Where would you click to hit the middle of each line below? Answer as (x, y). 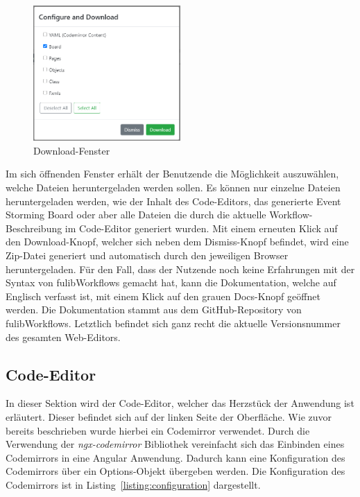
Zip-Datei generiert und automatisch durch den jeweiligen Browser (147, 255)
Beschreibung (34, 228)
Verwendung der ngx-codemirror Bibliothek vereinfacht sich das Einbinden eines (175, 444)
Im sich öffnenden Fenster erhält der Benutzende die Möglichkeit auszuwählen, (172, 174)
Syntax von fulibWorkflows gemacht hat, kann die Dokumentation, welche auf (171, 282)
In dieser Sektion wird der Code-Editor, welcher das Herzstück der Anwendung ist (180, 403)
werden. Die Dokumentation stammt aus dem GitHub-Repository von (154, 309)
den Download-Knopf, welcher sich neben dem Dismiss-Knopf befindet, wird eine (177, 242)
